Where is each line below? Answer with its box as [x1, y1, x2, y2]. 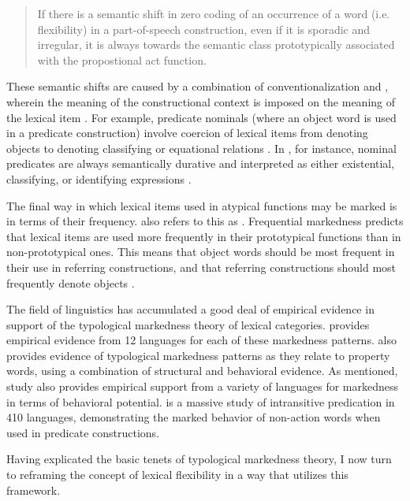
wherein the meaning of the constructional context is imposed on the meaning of [6, 93, 396, 109]
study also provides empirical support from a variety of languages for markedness [6, 378, 399, 395]
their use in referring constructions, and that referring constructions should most [6, 258, 397, 275]
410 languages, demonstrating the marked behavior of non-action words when [6, 409, 381, 425]
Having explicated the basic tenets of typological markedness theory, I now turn [6, 451, 392, 467]
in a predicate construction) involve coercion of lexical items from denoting [6, 124, 368, 141]
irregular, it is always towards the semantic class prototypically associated [37, 36, 395, 53]
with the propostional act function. [37, 51, 207, 68]
